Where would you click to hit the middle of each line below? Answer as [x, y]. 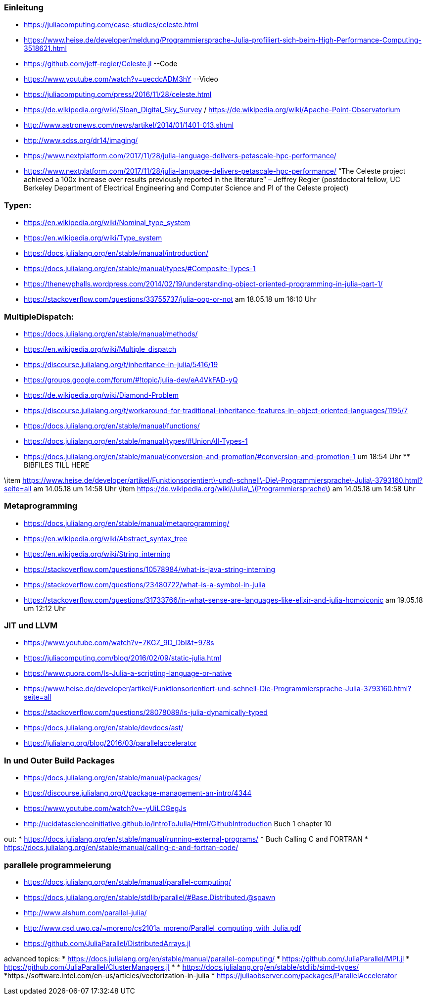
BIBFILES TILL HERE [57, 465]
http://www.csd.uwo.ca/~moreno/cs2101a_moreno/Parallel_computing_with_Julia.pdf [163, 928]
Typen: [18, 205]
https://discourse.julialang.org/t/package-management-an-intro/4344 [138, 793]
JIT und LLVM [31, 625]
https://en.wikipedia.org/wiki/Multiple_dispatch [100, 349]
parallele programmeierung [58, 865]
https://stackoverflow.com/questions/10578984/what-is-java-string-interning [150, 569]
